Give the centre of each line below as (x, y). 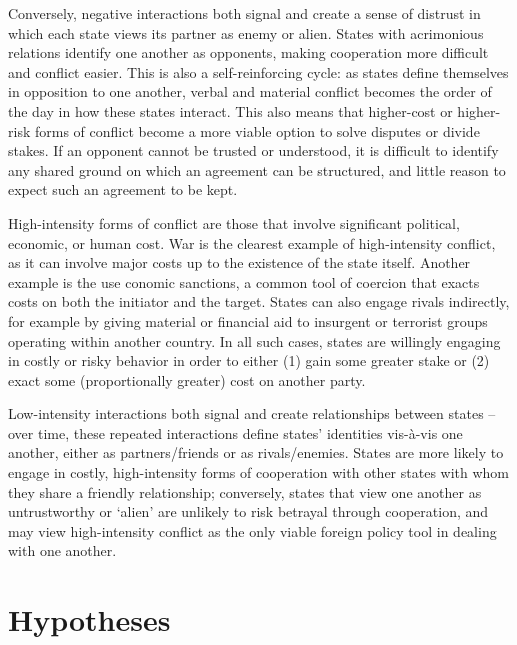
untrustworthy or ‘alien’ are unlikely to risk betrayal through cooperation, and (248, 511)
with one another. (62, 550)
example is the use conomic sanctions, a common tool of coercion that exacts (244, 281)
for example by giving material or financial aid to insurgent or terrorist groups (248, 320)
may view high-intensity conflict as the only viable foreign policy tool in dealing (252, 530)
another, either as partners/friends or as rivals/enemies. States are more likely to (256, 452)
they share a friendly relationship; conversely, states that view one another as (245, 491)
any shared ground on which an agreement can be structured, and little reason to (257, 169)
